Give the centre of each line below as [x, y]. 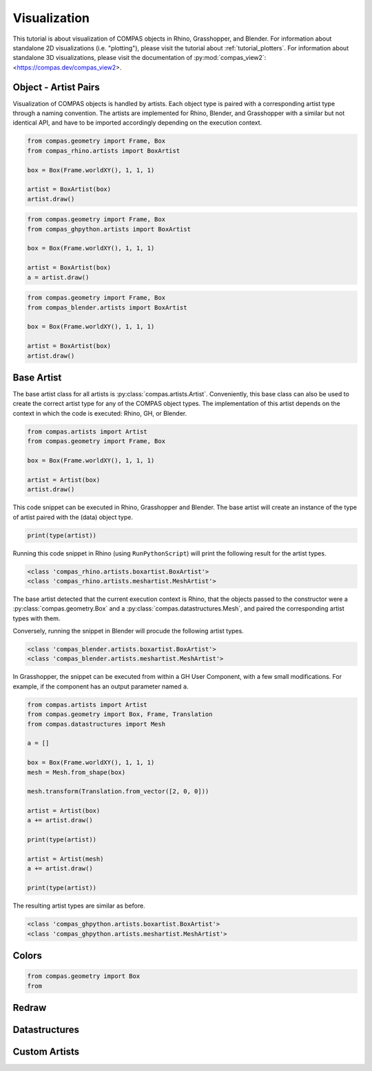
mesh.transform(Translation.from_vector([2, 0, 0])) [118, 792]
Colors [28, 956]
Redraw [30, 1007]
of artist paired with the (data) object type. [73, 517]
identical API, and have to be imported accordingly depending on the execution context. [137, 123]
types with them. [37, 618]
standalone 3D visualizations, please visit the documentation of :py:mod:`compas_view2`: [139, 58]
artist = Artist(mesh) [65, 859]
